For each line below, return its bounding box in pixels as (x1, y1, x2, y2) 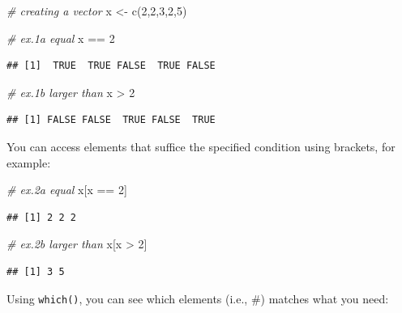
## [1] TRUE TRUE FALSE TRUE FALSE (6, 60, 216, 72)
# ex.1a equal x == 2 (6, 29, 115, 46)
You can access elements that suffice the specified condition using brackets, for (6, 137, 396, 154)
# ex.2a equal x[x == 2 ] (6, 181, 127, 198)
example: (6, 154, 51, 171)
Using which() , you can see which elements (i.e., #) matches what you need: (6, 290, 389, 307)
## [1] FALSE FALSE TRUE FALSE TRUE (6, 114, 216, 126)
